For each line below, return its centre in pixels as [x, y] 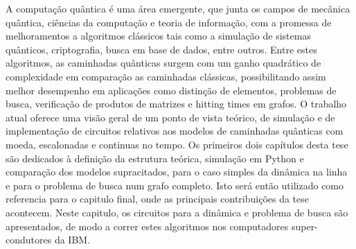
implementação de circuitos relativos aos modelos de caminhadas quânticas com [175, 131]
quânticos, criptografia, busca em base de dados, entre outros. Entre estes [161, 49]
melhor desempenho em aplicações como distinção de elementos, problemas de [171, 90]
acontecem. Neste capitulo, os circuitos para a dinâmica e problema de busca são [177, 212]
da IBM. [72, 240]
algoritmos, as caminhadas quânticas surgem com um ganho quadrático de [163, 63]
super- [304, 226]
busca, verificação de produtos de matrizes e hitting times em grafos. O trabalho [176, 104]
